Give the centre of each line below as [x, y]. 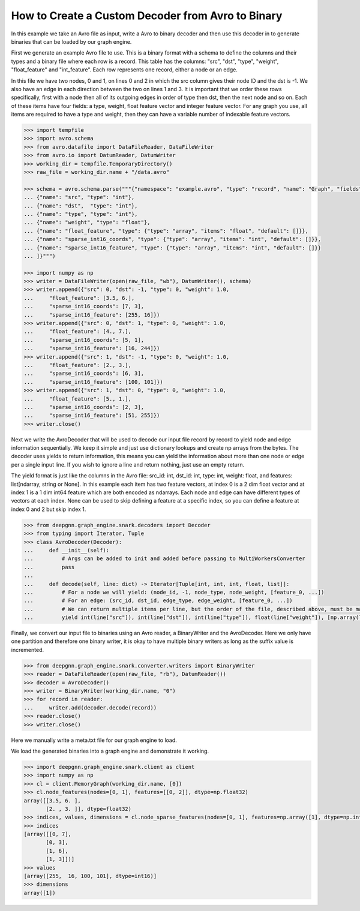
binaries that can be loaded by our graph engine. [71, 41]
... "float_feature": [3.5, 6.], [79, 298]
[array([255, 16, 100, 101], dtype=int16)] [90, 876]
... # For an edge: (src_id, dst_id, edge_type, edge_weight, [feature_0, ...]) [158, 601]
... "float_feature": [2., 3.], [78, 365]
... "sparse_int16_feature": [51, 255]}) [92, 416]
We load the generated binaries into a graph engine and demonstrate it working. [110, 751]
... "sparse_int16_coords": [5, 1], [84, 340]
